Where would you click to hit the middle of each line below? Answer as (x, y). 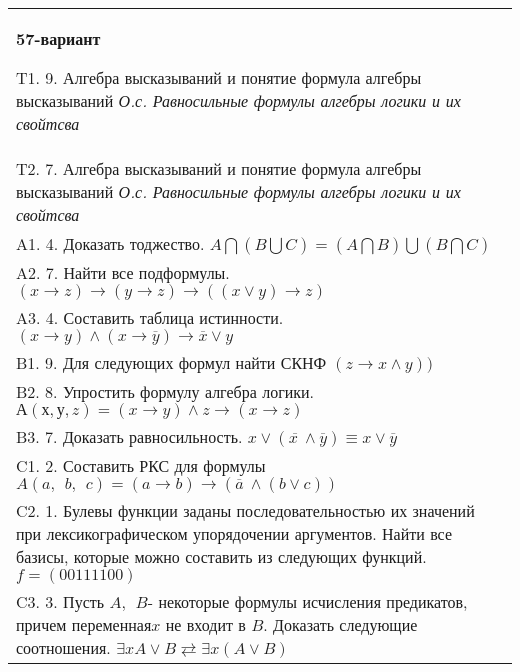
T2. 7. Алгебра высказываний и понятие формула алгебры (219, 168)
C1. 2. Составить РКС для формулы (141, 465)
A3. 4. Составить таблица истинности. (150, 317)
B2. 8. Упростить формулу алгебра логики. (165, 391)
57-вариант (58, 38)
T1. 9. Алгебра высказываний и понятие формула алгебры (219, 77)
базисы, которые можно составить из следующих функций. (221, 556)
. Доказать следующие (340, 624)
